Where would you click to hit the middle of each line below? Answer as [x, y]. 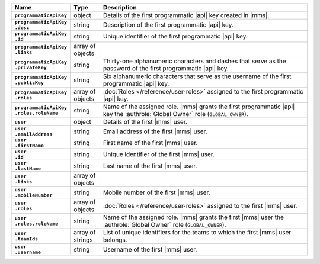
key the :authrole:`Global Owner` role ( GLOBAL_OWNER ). [175, 114]
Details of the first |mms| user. [145, 122]
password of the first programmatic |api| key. [166, 68]
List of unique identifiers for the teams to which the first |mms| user [197, 232]
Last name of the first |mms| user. [150, 166]
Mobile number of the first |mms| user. [156, 192]
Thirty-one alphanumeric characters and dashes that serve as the [195, 61]
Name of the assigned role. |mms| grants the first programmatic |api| [199, 107]
